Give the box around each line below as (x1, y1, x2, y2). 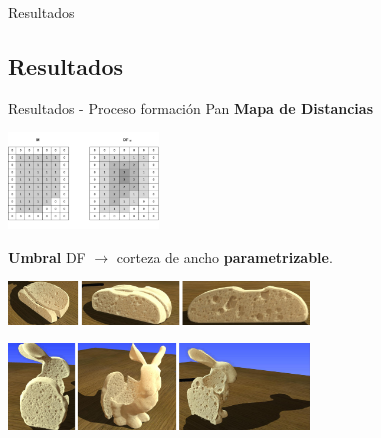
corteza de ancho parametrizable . (116, 246, 333, 267)
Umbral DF (8, 246, 86, 267)
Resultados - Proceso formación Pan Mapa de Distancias (8, 97, 373, 118)
